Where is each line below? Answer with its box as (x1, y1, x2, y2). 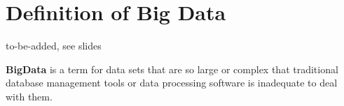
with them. (6, 89, 53, 103)
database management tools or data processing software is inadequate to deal (6, 75, 338, 90)
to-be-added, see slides (6, 38, 102, 53)
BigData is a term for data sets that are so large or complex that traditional (6, 61, 338, 76)
